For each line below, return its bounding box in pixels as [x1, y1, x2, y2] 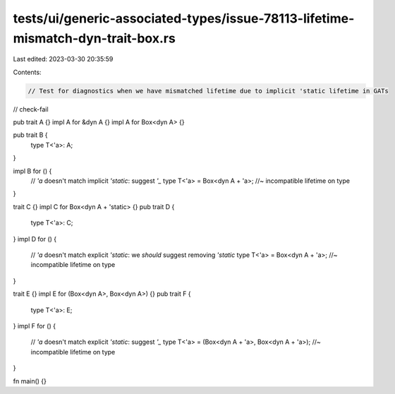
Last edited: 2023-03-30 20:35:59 [13, 55, 114, 64]
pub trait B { [13, 131, 49, 139]
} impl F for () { [13, 321, 56, 330]
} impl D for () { [13, 234, 56, 243]
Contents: [13, 68, 42, 76]
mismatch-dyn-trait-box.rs [13, 30, 176, 46]
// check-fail [13, 105, 49, 113]
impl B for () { [13, 167, 52, 175]
